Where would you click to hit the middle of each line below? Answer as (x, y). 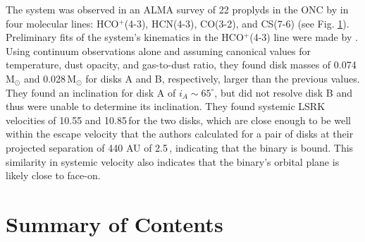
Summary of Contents (115, 223)
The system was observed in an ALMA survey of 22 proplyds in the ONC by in (177, 9)
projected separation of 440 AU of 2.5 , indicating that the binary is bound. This (180, 147)
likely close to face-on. (53, 175)
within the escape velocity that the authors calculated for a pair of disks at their (180, 134)
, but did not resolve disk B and (283, 92)
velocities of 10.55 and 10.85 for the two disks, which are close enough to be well (178, 120)
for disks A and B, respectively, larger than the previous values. (223, 78)
